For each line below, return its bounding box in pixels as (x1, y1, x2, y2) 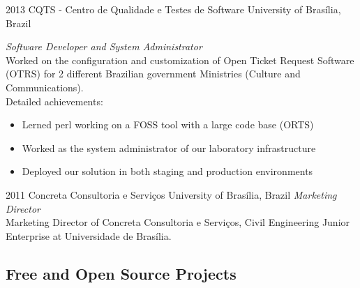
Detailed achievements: (6, 93, 103, 108)
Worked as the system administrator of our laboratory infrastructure (22, 140, 316, 155)
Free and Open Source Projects (6, 262, 237, 284)
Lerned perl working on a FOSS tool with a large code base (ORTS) (22, 117, 314, 132)
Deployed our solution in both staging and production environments (22, 164, 313, 179)
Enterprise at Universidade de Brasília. (6, 228, 172, 243)
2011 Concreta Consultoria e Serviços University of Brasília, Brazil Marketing (6, 187, 337, 202)
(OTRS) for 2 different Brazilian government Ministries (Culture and (6, 66, 301, 81)
